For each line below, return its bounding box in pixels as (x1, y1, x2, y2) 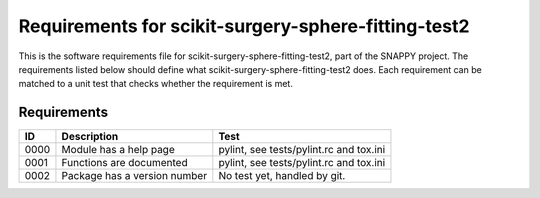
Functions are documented (61, 156, 189, 170)
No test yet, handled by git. (218, 169, 346, 183)
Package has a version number (61, 169, 208, 183)
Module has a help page (61, 143, 175, 157)
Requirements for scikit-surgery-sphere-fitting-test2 (18, 15, 470, 37)
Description (61, 130, 119, 144)
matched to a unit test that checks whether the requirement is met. (18, 78, 294, 90)
